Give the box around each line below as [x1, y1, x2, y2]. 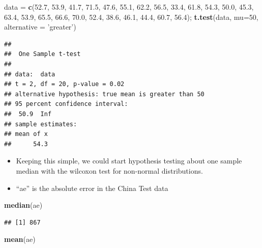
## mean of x [4, 130, 48, 138]
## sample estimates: [4, 120, 77, 128]
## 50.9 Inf [4, 110, 52, 118]
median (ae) [4, 200, 43, 210]
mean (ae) [4, 234, 36, 244]
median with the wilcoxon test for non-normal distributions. [16, 165, 203, 176]
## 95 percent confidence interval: [4, 100, 128, 108]
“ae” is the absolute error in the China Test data [16, 182, 168, 193]
